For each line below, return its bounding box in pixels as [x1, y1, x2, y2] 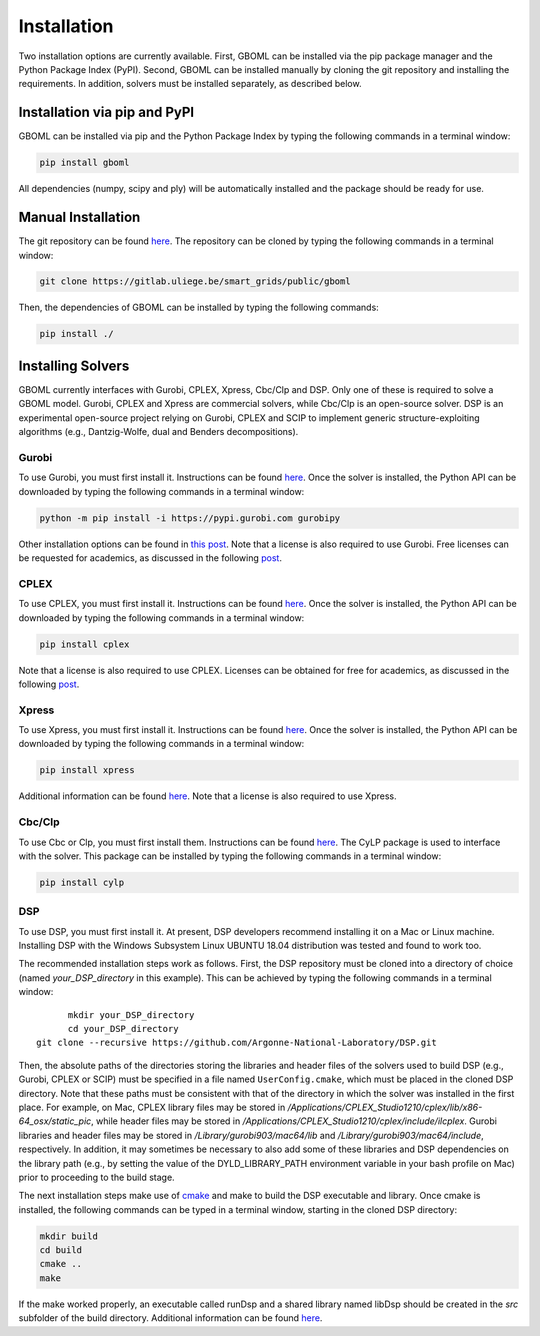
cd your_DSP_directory [67, 1023, 179, 1034]
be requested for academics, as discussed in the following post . [18, 552, 282, 564]
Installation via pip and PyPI [18, 104, 195, 121]
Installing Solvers [18, 357, 130, 374]
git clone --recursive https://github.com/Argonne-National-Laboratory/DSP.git [36, 1037, 437, 1049]
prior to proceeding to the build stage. [18, 1171, 175, 1183]
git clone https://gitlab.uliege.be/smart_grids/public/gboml [39, 276, 351, 287]
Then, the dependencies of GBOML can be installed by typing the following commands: [18, 301, 379, 314]
